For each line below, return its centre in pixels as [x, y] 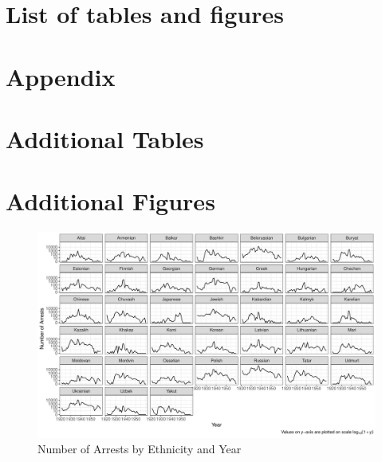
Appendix [61, 76]
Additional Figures [110, 201]
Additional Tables [105, 138]
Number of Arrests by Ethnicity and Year [140, 449]
